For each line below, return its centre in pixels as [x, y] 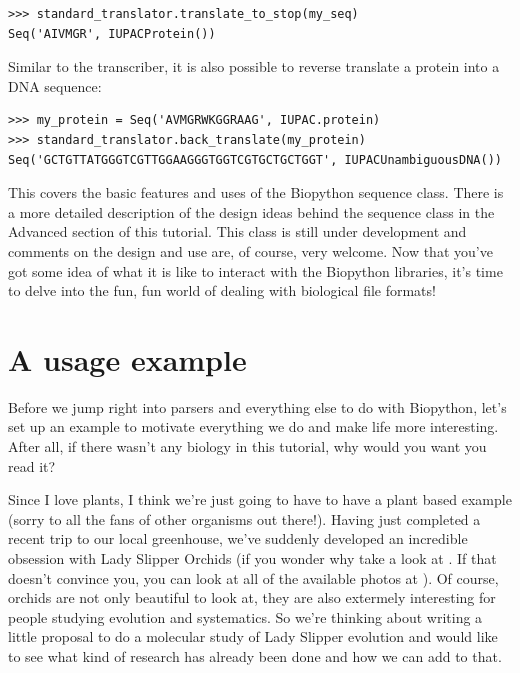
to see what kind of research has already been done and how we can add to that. [255, 655]
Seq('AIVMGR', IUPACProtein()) [112, 33]
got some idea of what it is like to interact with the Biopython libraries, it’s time [255, 270]
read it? [32, 465]
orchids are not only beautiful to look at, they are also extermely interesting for [252, 597]
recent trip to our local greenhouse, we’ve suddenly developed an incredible [238, 538]
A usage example [127, 358]
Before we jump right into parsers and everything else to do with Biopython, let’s [257, 406]
